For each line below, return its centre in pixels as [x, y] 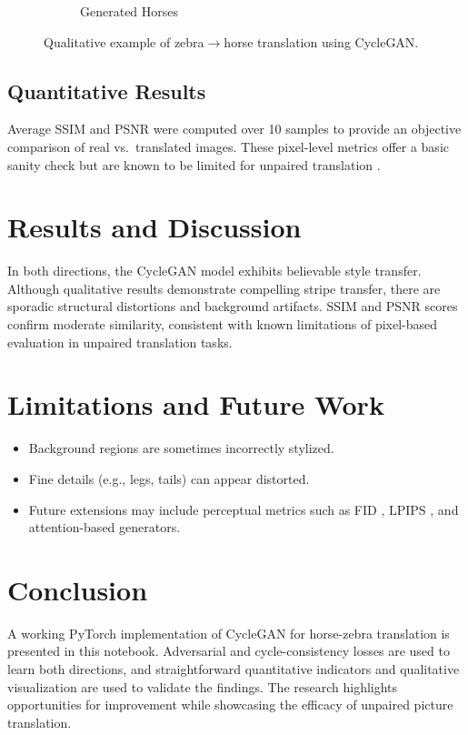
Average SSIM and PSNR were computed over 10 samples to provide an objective [234, 129]
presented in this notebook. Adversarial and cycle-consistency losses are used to [229, 651]
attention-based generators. [105, 527]
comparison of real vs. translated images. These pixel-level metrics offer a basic [228, 146]
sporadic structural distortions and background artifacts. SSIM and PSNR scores [233, 306]
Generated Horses [129, 11]
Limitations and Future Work [196, 404]
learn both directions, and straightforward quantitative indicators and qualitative [234, 669]
